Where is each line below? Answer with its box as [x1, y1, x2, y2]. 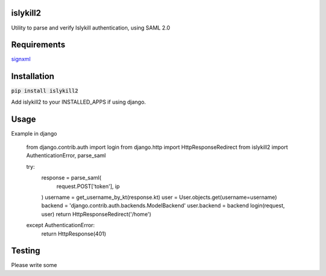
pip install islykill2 [11, 87, 78, 95]
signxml [11, 55, 31, 63]
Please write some [11, 262, 57, 269]
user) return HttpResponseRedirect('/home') [41, 210, 152, 218]
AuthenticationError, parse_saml [26, 152, 106, 159]
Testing [11, 246, 40, 256]
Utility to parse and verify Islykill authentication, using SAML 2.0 [11, 24, 170, 31]
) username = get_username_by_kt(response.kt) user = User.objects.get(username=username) [41, 193, 277, 201]
